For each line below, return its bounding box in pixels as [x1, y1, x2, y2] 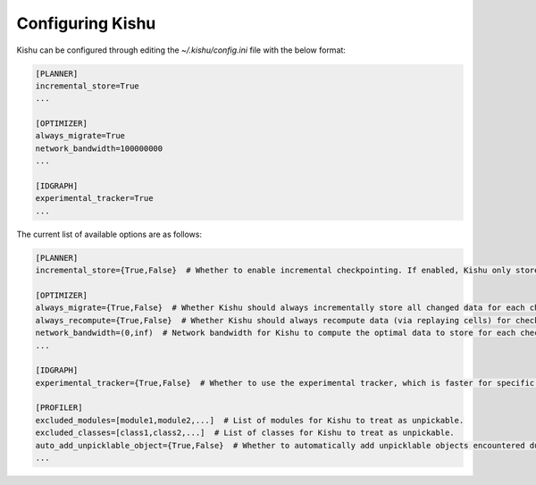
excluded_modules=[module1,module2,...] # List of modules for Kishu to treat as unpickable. [35, 415, 465, 425]
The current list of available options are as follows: [16, 229, 203, 239]
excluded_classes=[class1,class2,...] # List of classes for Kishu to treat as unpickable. [35, 428, 455, 438]
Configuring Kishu [16, 13, 156, 33]
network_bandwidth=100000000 [35, 143, 163, 154]
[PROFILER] [35, 403, 83, 413]
